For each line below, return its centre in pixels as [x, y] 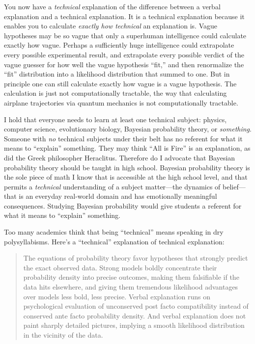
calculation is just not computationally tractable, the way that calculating [115, 93]
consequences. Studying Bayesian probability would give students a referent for [123, 205]
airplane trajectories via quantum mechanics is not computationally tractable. [121, 102]
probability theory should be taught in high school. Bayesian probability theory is [127, 167]
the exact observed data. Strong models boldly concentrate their [120, 267]
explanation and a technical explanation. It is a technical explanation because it [124, 16]
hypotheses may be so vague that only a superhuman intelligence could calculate [125, 35]
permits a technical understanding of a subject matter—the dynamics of [112, 186]
